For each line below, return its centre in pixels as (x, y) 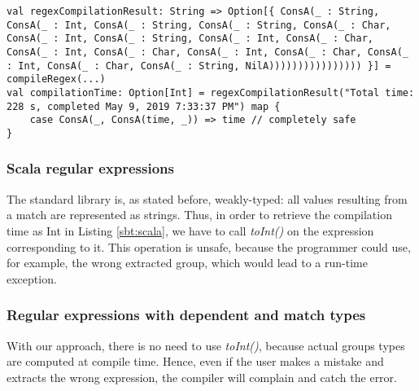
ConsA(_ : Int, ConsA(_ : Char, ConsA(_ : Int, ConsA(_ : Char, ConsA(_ (207, 52)
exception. (32, 278)
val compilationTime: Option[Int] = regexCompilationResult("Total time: (211, 92)
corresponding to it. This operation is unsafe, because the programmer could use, (209, 246)
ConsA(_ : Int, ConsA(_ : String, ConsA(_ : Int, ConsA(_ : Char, (190, 39)
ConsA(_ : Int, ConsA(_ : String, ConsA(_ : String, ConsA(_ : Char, (199, 25)
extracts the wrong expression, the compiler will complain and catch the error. (202, 377)
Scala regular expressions (90, 168)
